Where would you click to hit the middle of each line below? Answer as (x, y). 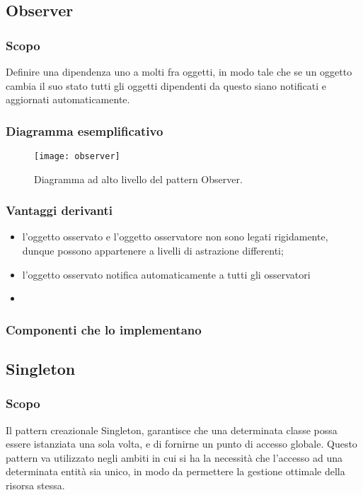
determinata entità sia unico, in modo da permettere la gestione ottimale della (175, 471)
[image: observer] (77, 156)
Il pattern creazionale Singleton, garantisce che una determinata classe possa (172, 430)
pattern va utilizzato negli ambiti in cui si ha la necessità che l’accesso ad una (174, 457)
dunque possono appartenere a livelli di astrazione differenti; (153, 251)
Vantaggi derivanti (59, 210)
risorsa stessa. (35, 485)
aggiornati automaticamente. (68, 99)
